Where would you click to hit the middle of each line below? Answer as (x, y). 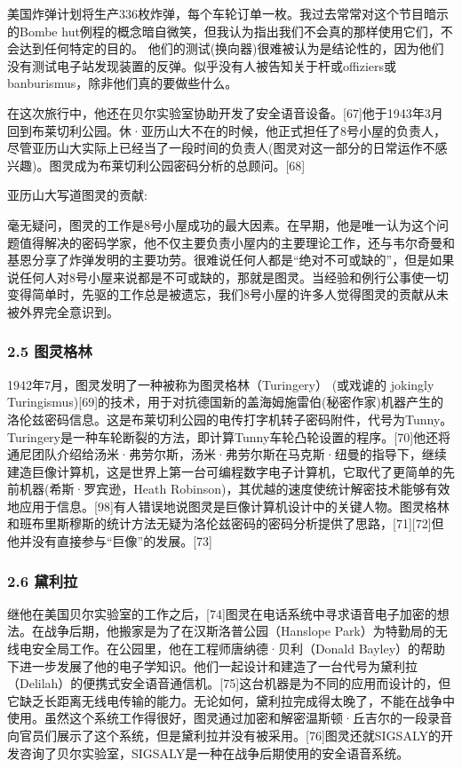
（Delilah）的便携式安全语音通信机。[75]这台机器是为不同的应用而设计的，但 (229, 683)
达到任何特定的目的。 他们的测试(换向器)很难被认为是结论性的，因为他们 (231, 48)
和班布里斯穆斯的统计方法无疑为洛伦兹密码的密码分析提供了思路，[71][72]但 (226, 523)
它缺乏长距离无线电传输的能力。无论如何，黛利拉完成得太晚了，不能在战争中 (231, 700)
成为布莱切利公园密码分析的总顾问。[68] (190, 165)
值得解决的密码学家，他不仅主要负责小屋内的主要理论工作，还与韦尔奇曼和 (237, 242)
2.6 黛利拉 (43, 580)
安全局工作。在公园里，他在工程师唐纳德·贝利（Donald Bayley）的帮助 (239, 649)
